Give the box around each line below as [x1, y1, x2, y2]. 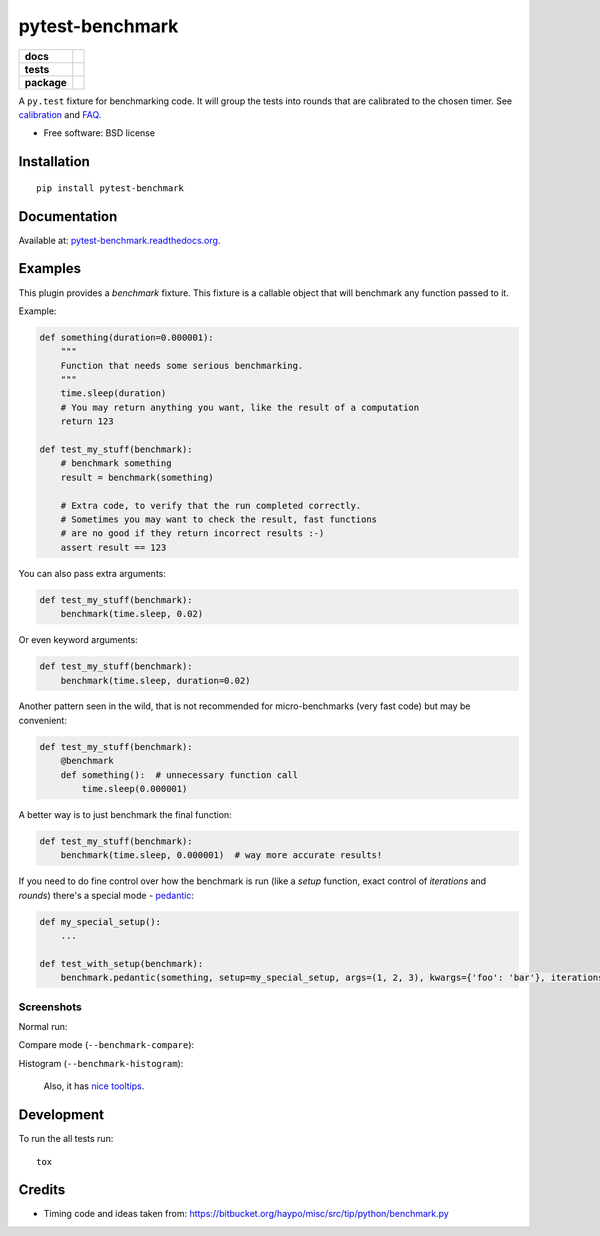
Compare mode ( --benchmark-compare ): [18, 1039, 195, 1051]
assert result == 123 [60, 541, 167, 553]
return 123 [60, 416, 114, 427]
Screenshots [18, 1000, 82, 1014]
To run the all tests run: [18, 1133, 114, 1145]
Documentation [18, 208, 118, 225]
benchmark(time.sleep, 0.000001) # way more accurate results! [60, 850, 383, 861]
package [24, 75, 67, 89]
